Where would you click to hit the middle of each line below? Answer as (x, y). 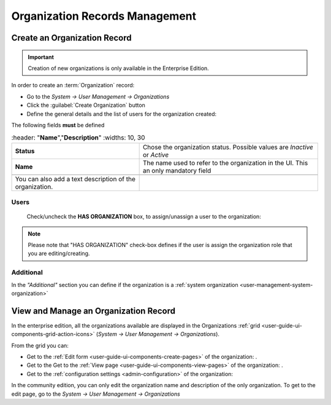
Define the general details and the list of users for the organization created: (122, 114)
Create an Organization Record (71, 38)
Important (41, 57)
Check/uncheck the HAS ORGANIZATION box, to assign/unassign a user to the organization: (144, 217)
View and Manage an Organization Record (93, 311)
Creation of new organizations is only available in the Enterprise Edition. (119, 68)
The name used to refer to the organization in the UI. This (225, 163)
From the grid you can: (40, 345)
